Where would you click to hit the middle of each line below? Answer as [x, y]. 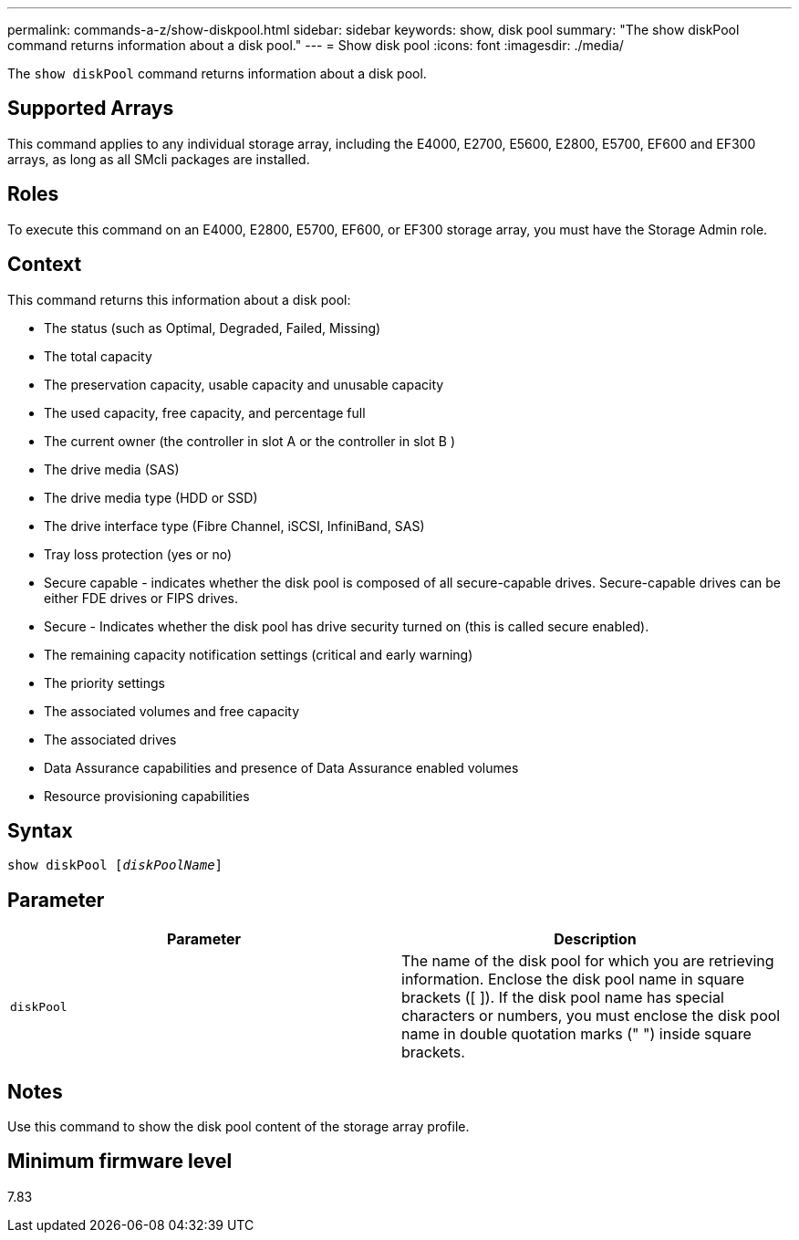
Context [45, 265]
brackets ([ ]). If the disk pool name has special [563, 998]
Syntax [40, 830]
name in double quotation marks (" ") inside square [576, 1034]
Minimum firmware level [120, 1162]
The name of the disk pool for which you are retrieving [588, 961]
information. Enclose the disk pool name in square [573, 979]
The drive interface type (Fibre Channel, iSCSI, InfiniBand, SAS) [234, 526]
